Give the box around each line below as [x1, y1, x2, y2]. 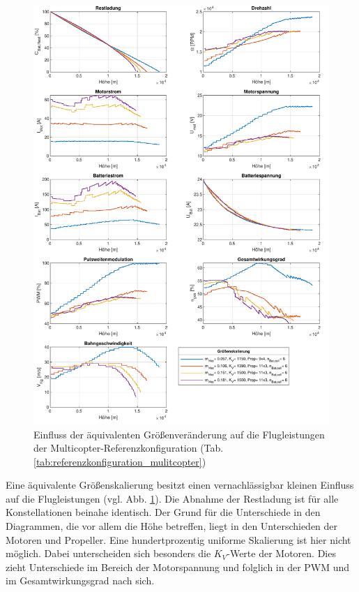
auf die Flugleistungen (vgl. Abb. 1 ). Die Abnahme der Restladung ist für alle [6, 491, 339, 505]
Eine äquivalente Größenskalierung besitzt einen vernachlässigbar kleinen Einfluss [6, 478, 354, 492]
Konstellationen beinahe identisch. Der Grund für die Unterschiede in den [6, 505, 321, 519]
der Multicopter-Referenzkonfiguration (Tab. [33, 441, 224, 455]
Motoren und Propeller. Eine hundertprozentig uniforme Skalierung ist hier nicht [6, 532, 351, 547]
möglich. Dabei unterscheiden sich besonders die [6, 546, 211, 561]
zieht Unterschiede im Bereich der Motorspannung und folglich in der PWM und [6, 559, 350, 574]
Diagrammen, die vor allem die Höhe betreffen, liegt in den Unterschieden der [6, 519, 338, 533]
